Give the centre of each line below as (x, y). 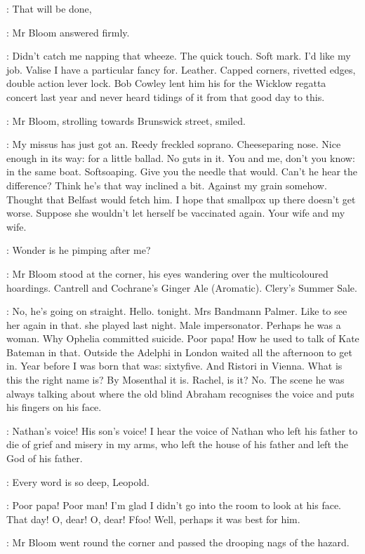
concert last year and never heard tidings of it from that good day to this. (166, 96)
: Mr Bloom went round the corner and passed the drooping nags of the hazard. (178, 542)
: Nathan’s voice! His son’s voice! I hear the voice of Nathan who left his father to (182, 430)
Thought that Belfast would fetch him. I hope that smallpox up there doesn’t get (181, 199)
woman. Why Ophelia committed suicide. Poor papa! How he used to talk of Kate (183, 338)
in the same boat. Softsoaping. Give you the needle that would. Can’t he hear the (182, 171)
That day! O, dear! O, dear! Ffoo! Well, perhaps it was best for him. (153, 519)
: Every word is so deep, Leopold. (78, 481)
